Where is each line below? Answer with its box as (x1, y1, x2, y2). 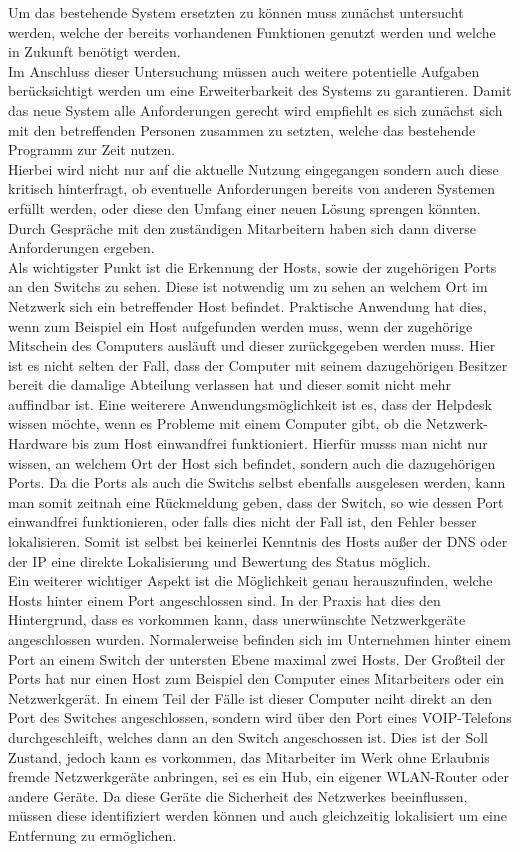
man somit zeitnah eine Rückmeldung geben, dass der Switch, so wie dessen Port (8, 491, 504, 512)
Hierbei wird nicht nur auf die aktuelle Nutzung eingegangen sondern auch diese (8, 158, 499, 179)
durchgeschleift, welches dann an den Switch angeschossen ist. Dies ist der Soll (8, 726, 488, 747)
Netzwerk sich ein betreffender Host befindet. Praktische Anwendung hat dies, (8, 295, 487, 316)
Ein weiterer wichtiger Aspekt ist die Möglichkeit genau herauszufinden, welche (8, 570, 493, 591)
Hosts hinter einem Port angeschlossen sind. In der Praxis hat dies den (8, 589, 441, 610)
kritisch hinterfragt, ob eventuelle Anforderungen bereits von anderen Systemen (8, 178, 496, 199)
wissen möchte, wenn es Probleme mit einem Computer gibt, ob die (8, 413, 422, 434)
